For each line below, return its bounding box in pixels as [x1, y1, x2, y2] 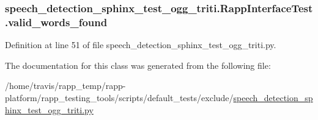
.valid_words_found [5, 14, 108, 29]
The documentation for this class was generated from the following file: [5, 58, 271, 71]
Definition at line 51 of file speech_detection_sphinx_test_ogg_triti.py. [5, 38, 276, 51]
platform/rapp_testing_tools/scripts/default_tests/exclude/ [5, 91, 234, 104]
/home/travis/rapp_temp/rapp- [5, 79, 126, 92]
